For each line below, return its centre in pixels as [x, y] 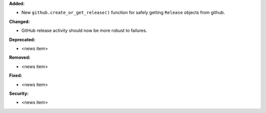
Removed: [20, 57]
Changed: [19, 22]
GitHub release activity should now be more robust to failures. [84, 31]
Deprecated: [22, 40]
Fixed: [16, 75]
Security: [19, 93]
